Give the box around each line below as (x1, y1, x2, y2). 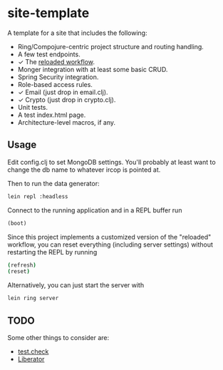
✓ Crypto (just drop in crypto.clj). (17, 95, 116, 104)
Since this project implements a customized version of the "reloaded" (7, 232, 212, 241)
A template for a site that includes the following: (7, 29, 147, 37)
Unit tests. (17, 103, 48, 111)
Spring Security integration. (17, 73, 99, 81)
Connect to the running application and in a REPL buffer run (7, 205, 182, 215)
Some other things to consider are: (7, 333, 110, 341)
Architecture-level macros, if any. (17, 118, 116, 126)
